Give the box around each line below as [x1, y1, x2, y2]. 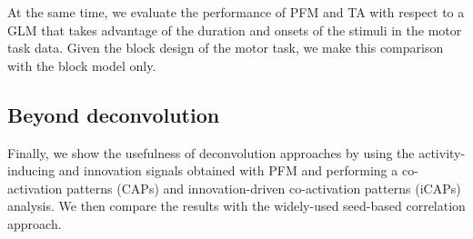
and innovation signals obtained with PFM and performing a [58, 161, 398, 180]
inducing [7, 161, 55, 180]
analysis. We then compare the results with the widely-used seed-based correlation [7, 196, 466, 215]
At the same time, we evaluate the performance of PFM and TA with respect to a [7, 3, 465, 21]
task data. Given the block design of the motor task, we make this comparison [7, 38, 444, 57]
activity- [418, 143, 466, 162]
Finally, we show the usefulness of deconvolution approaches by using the [7, 143, 415, 162]
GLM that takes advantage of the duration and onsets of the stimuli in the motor [7, 20, 462, 39]
